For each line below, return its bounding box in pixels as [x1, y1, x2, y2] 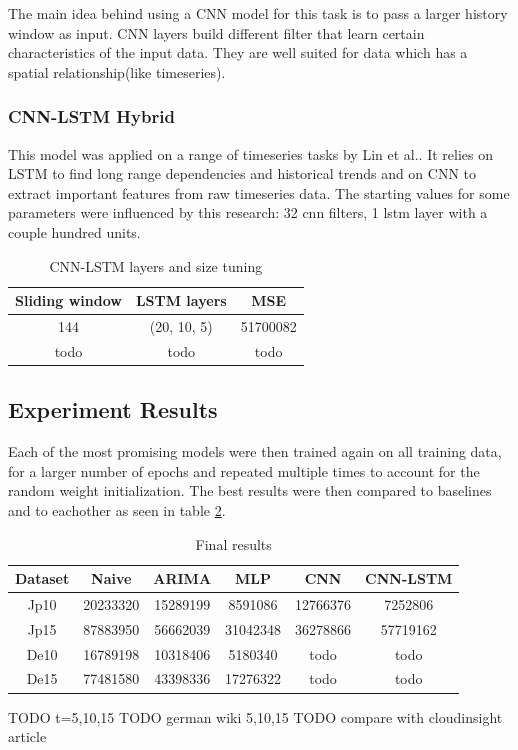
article [8, 726, 47, 747]
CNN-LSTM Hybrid [8, 104, 175, 129]
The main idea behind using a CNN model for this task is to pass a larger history [8, 3, 508, 23]
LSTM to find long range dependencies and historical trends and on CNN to [8, 163, 477, 184]
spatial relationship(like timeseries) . [8, 61, 226, 82]
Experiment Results [8, 394, 218, 425]
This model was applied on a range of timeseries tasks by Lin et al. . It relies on [8, 143, 493, 164]
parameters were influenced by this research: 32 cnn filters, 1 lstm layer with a [8, 202, 488, 223]
